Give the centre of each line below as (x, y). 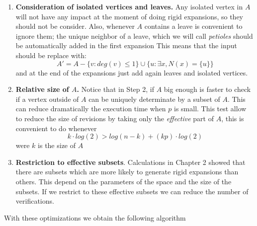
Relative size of (42, 89)
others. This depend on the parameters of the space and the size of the (124, 181)
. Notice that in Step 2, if (115, 89)
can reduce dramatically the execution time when (91, 109)
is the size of (57, 145)
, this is (233, 118)
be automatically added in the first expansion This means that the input (126, 45)
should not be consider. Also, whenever (75, 26)
